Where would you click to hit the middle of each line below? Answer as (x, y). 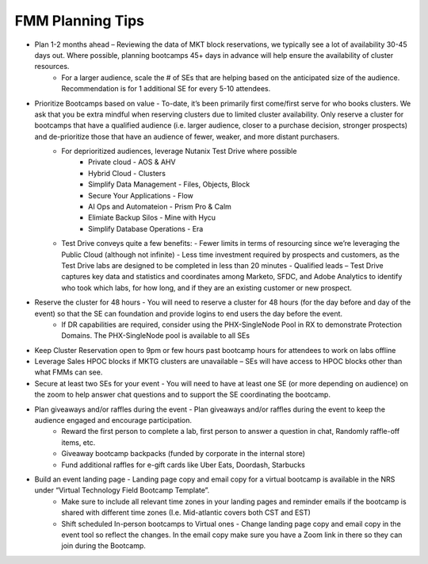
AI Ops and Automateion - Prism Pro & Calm (160, 207)
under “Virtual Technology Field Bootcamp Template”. (122, 490)
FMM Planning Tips (80, 21)
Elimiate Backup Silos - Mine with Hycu (152, 217)
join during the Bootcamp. (104, 546)
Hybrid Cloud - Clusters (127, 173)
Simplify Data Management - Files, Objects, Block (169, 184)
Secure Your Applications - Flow (141, 195)
